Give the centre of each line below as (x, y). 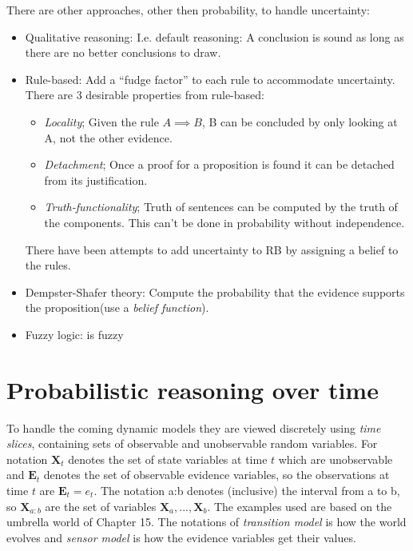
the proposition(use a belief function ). (117, 307)
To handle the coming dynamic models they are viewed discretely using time (194, 427)
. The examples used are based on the (300, 506)
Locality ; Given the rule (101, 121)
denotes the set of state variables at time (168, 459)
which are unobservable (336, 459)
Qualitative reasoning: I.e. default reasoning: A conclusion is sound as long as (214, 36)
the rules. (48, 265)
